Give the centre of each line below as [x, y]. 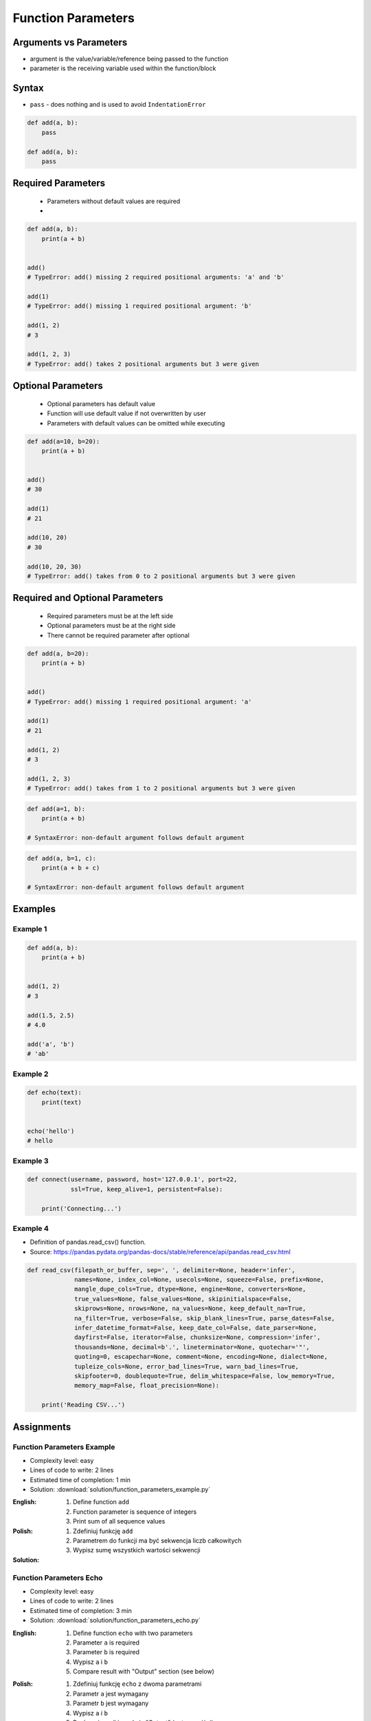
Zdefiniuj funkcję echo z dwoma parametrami [137, 1684]
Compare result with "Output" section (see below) [144, 1671]
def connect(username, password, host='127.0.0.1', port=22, [132, 1180]
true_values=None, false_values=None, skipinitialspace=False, [183, 1299]
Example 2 [31, 1074]
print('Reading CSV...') [83, 1405]
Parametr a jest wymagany [111, 1693]
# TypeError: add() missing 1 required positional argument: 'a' [139, 701]
